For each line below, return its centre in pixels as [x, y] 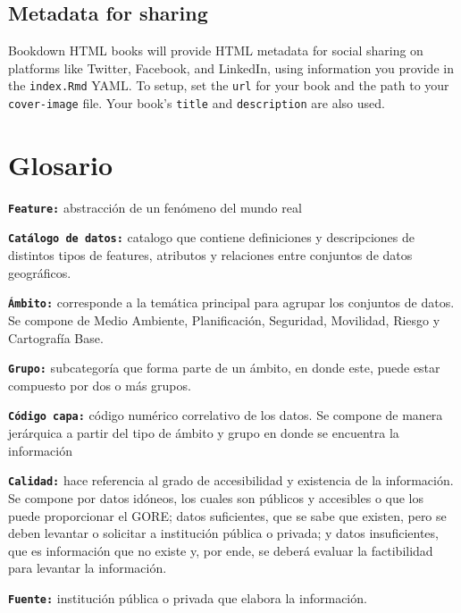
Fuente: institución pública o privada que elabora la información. [188, 597]
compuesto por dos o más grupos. [100, 385]
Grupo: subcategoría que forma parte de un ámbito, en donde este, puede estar [224, 368]
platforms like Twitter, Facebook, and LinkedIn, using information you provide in [231, 67]
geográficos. [40, 272]
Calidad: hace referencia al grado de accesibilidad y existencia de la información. [231, 480]
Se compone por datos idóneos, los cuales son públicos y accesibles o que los [216, 497]
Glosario [61, 164]
